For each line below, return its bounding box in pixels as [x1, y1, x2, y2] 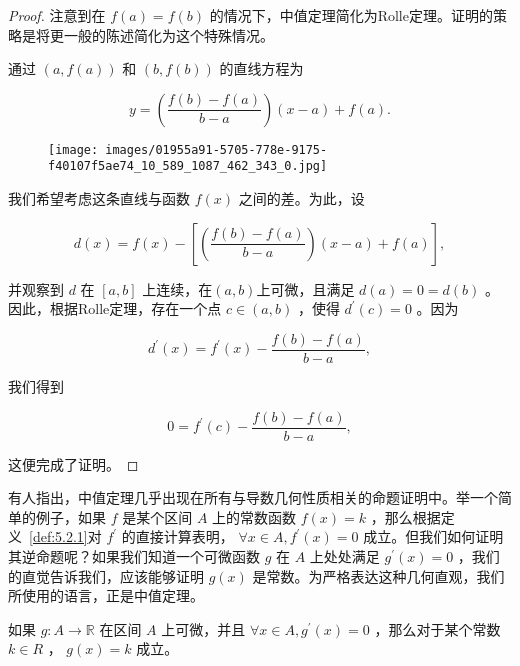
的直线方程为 [219, 58, 304, 79]
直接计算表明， [135, 526, 234, 547]
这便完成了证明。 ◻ [8, 453, 139, 474]
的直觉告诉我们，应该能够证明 [8, 565, 204, 586]
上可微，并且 [161, 618, 246, 639]
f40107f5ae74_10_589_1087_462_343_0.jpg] [48, 159, 328, 174]
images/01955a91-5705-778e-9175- [105, 142, 328, 157]
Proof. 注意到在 [8, 5, 106, 25]
